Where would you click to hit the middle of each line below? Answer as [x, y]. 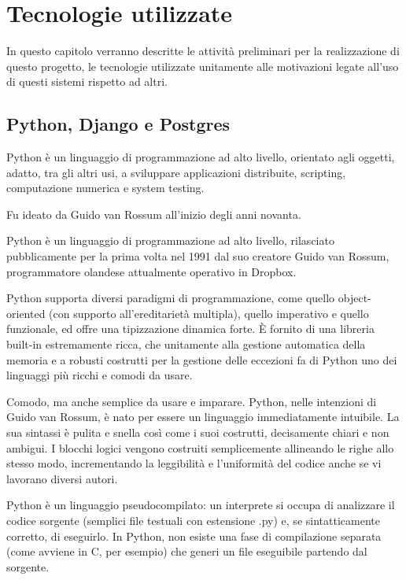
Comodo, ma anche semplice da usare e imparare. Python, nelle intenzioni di [192, 401]
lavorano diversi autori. [62, 478]
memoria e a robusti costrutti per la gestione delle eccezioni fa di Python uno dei [202, 359]
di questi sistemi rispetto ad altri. [87, 81]
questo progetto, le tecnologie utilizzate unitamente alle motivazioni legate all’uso [203, 66]
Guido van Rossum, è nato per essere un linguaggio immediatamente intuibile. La [203, 417]
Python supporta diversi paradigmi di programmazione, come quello [171, 298]
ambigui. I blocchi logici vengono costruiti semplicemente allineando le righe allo [200, 447]
